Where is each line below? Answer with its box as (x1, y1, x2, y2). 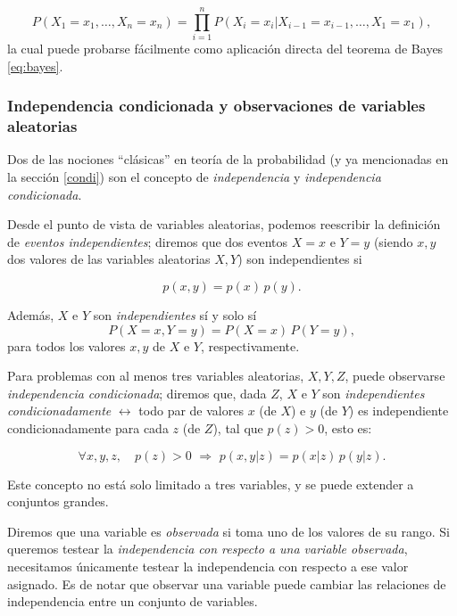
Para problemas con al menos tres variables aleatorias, (7, 366, 304, 385)
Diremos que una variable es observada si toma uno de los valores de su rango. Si (7, 522, 450, 540)
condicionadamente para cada (7, 418, 169, 437)
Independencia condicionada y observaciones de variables (7, 94, 426, 117)
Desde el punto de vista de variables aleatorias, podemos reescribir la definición (7, 215, 441, 234)
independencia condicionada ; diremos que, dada (7, 383, 267, 402)
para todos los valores (7, 336, 126, 355)
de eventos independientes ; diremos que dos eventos (7, 232, 288, 251)
